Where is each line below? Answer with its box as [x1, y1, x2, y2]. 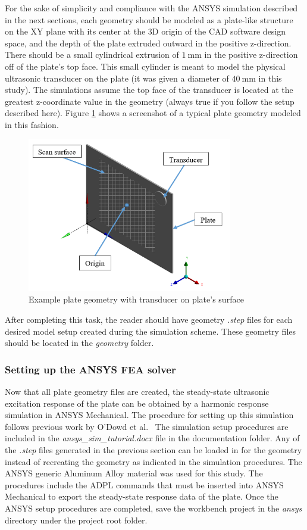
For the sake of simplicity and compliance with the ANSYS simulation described [5, 2, 298, 14]
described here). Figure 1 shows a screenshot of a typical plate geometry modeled [5, 107, 301, 119]
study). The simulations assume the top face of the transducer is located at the [5, 83, 293, 96]
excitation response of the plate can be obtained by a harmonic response [5, 397, 269, 409]
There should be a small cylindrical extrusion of [5, 48, 179, 61]
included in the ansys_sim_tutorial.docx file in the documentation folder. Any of [5, 432, 300, 444]
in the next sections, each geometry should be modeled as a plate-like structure [5, 13, 293, 26]
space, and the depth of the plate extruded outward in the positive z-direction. [5, 36, 292, 49]
